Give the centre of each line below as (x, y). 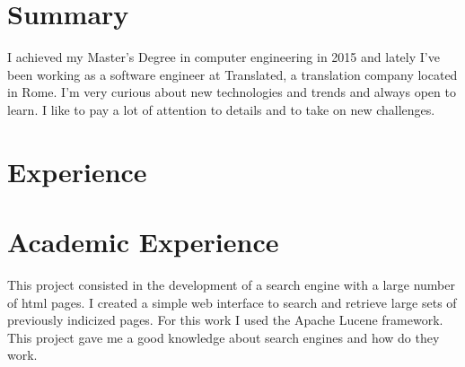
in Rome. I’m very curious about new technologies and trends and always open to (232, 92)
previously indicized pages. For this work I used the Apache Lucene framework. (225, 320)
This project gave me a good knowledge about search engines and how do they (224, 337)
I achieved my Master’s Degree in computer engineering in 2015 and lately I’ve (224, 57)
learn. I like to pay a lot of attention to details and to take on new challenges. (221, 109)
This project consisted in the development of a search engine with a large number (231, 284)
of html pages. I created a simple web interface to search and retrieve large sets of (232, 302)
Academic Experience (143, 242)
